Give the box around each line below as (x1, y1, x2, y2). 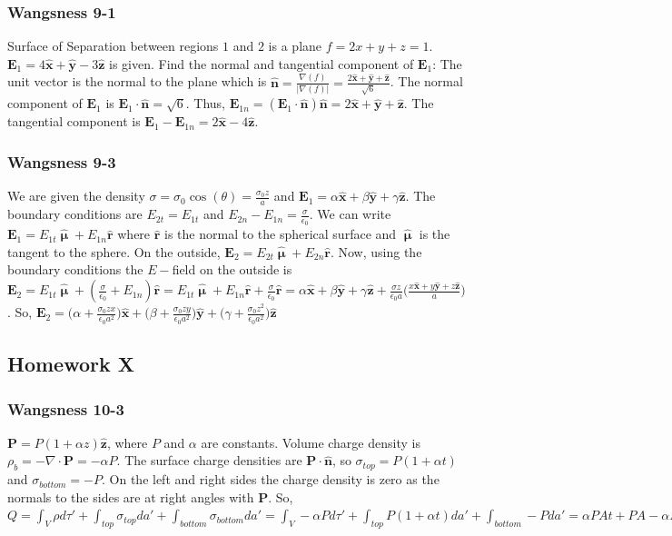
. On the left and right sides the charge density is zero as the (102, 470, 440, 489)
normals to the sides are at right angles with (7, 487, 254, 506)
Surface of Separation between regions (7, 36, 219, 55)
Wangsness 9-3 (7, 150, 116, 173)
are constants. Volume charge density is (201, 432, 420, 452)
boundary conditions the (7, 260, 143, 279)
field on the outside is (172, 260, 292, 279)
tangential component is (7, 112, 141, 131)
